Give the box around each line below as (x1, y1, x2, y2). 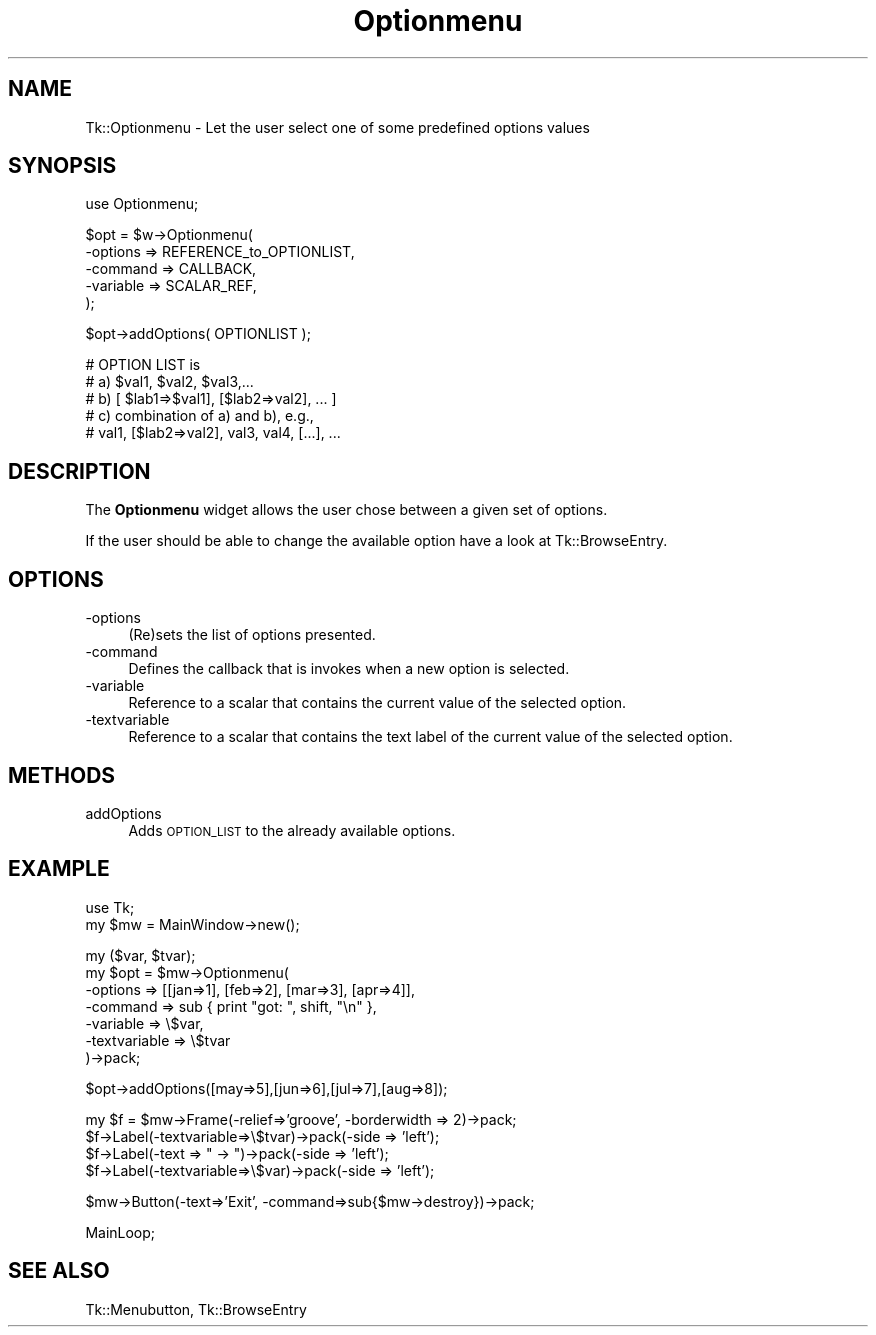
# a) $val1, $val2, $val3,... (85, 373, 254, 391)
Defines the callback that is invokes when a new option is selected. (128, 660, 570, 678)
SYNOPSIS (8, 153, 117, 179)
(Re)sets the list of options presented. (128, 626, 376, 644)
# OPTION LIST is (85, 356, 201, 374)
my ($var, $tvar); (85, 946, 196, 964)
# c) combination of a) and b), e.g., (85, 407, 314, 425)
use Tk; (85, 898, 135, 916)
